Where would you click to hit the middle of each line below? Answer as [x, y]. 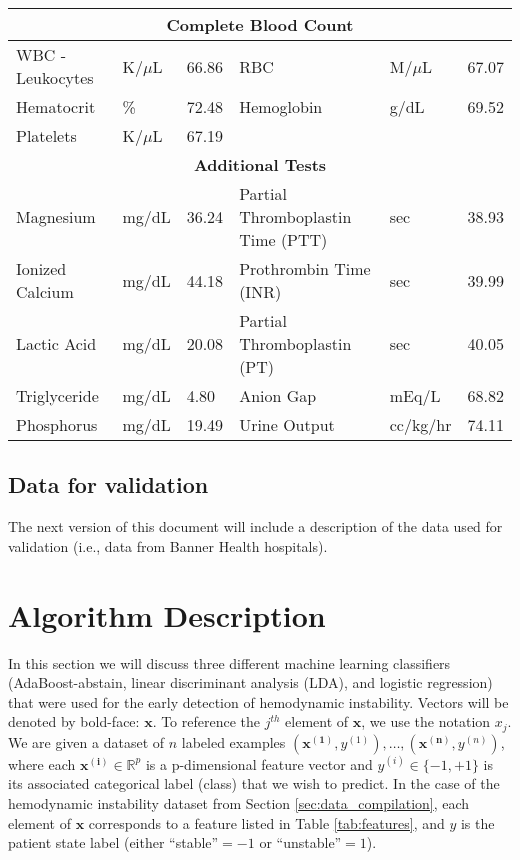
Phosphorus [57, 424]
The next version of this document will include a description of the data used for [255, 526]
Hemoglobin [281, 106]
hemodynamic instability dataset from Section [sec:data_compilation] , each [239, 802]
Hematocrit [56, 106]
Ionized [41, 268]
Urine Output [287, 424]
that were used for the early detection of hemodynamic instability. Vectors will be [258, 701]
